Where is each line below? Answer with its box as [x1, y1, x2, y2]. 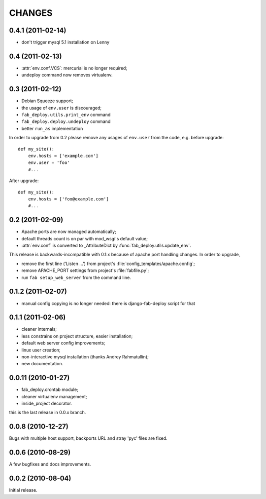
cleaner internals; [21, 326, 57, 332]
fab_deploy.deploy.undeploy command [21, 118, 111, 124]
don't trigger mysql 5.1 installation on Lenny [21, 39, 110, 45]
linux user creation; [21, 347, 61, 353]
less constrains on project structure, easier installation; [21, 333, 133, 339]
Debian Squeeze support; [21, 98, 73, 104]
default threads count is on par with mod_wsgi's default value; [21, 235, 148, 241]
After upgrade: [9, 178, 39, 184]
